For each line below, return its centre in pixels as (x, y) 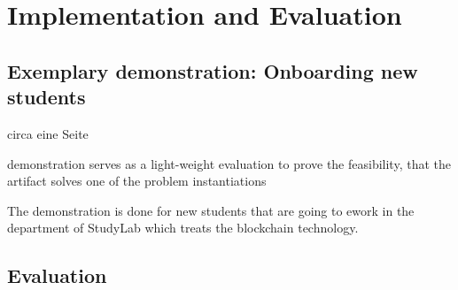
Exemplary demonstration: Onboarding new (213, 70)
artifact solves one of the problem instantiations (137, 181)
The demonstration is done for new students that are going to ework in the (211, 210)
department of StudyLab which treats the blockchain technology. (183, 228)
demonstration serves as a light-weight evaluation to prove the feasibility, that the (229, 163)
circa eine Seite (48, 133)
